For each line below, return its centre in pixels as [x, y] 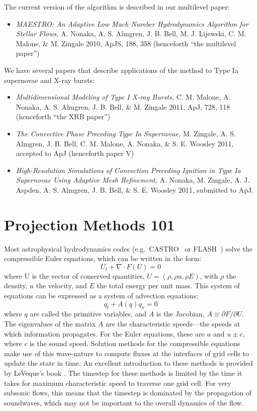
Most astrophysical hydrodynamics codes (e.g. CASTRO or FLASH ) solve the [128, 248]
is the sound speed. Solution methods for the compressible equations [135, 343]
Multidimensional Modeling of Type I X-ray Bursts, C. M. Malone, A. [123, 97]
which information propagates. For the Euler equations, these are [104, 333]
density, [16, 285]
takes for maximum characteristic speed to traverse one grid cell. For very [118, 383]
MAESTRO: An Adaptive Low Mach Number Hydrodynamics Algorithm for [132, 23]
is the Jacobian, [180, 314]
